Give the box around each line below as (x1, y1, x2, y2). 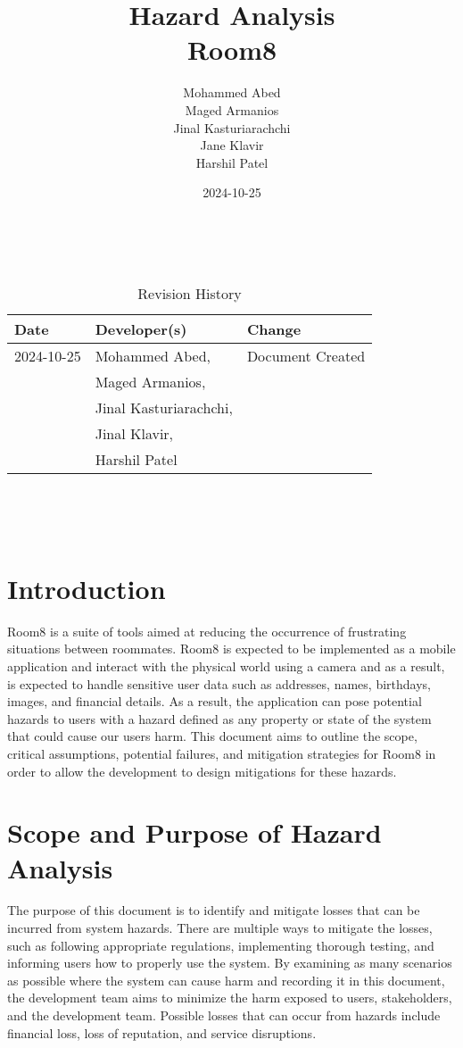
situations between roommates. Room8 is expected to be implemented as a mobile (7, 639, 456, 658)
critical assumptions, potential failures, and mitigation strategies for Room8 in (7, 744, 436, 762)
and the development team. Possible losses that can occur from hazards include (7, 1006, 441, 1024)
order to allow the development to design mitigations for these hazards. (7, 761, 397, 780)
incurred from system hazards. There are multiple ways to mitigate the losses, (7, 919, 433, 937)
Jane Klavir (200, 136, 264, 154)
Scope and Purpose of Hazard (7, 814, 382, 851)
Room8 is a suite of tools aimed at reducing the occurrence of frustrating (7, 621, 407, 640)
